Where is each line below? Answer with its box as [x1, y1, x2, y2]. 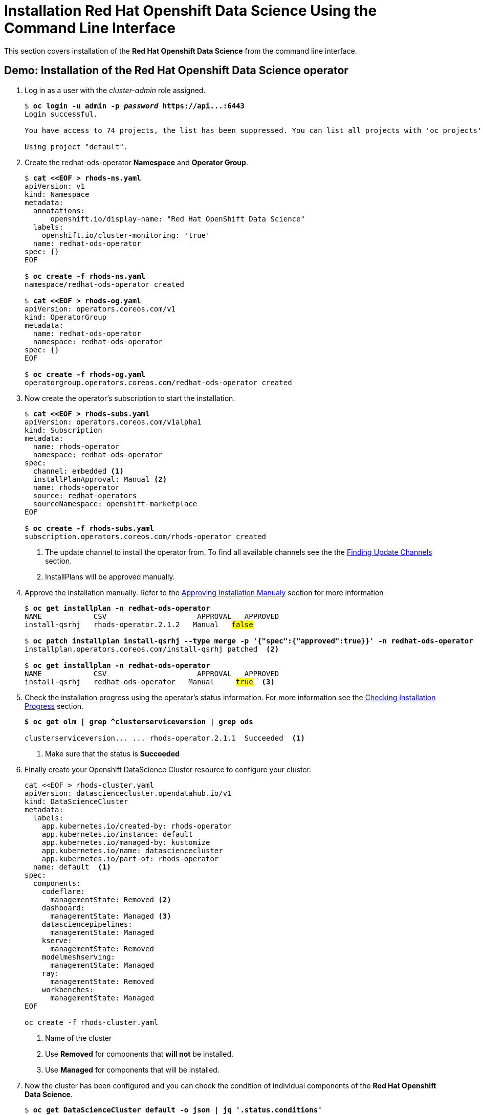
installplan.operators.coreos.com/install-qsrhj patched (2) [25, 644, 279, 653]
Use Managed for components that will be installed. [45, 1065, 219, 1074]
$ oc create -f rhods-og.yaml [25, 370, 146, 378]
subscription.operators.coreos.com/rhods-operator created [25, 532, 267, 541]
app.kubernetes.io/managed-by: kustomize [41, 838, 210, 846]
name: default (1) [33, 862, 111, 871]
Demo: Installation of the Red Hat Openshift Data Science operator [4, 64, 348, 77]
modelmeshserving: [41, 952, 116, 961]
